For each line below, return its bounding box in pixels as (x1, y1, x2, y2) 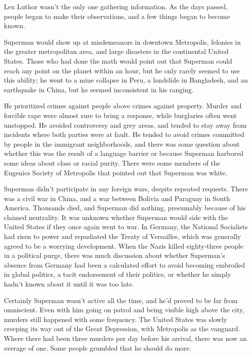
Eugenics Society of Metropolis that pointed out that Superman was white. (4, 167, 228, 177)
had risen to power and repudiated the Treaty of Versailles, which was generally (4, 231, 241, 241)
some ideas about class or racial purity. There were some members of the (4, 157, 220, 168)
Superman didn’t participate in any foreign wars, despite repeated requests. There (4, 184, 248, 194)
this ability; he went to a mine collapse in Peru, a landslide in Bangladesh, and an (4, 75, 248, 85)
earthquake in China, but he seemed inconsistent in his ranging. (4, 84, 194, 94)
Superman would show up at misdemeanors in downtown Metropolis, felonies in (4, 36, 241, 47)
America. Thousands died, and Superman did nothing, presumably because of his (4, 203, 246, 213)
